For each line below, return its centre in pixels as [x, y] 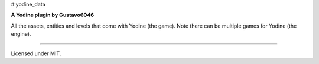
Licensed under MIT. [36, 53]
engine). [21, 34]
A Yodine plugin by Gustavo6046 [53, 15]
